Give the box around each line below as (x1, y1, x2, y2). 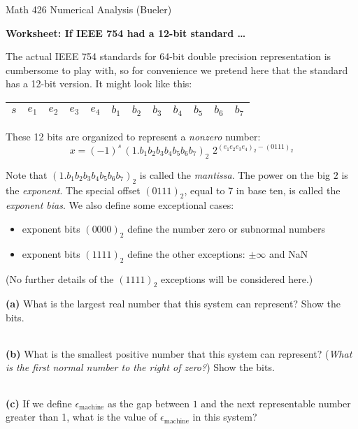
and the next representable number (201, 395, 351, 410)
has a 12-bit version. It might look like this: (6, 76, 192, 91)
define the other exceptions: (127, 246, 245, 261)
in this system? (192, 409, 257, 424)
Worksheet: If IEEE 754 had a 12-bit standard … (6, 25, 246, 40)
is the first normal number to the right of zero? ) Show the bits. (6, 360, 275, 375)
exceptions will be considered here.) (161, 271, 313, 286)
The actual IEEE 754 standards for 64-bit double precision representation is (6, 49, 331, 64)
